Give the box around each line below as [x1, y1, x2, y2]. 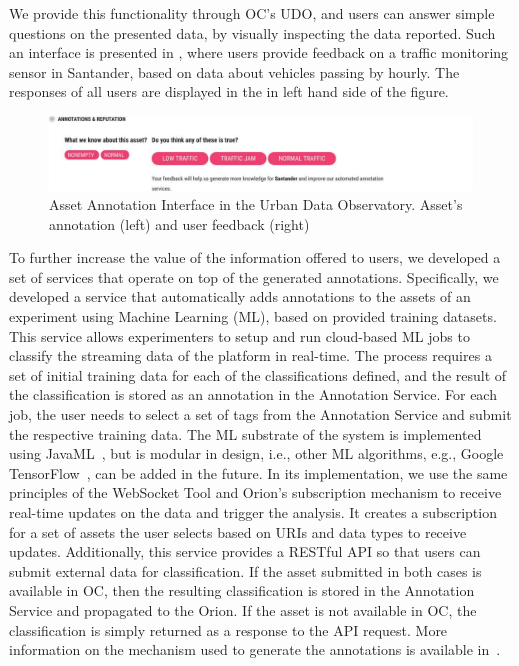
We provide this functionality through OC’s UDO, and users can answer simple [9, 3, 495, 23]
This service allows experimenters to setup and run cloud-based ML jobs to [9, 325, 470, 346]
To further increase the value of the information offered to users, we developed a [9, 247, 501, 268]
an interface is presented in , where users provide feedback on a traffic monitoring [9, 42, 509, 63]
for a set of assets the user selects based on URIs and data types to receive [9, 521, 467, 542]
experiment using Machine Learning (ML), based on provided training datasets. [9, 306, 497, 327]
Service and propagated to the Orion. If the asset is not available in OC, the [9, 599, 477, 620]
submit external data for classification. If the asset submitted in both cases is [9, 560, 482, 581]
